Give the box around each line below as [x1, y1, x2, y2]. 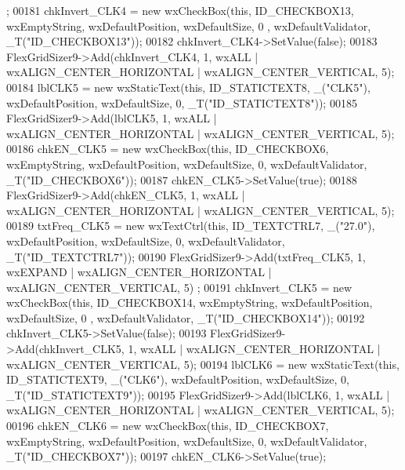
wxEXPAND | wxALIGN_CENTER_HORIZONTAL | [6, 264, 272, 280]
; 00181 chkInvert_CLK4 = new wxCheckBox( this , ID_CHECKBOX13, [6, 2, 354, 18]
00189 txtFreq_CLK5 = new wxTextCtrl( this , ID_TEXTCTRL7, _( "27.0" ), [6, 217, 375, 234]
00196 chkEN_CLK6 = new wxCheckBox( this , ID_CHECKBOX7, [6, 417, 329, 434]
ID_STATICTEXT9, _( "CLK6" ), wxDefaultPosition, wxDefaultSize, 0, [6, 371, 349, 388]
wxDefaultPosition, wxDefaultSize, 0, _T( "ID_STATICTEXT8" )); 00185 [6, 94, 357, 111]
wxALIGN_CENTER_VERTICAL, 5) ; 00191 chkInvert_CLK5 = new [6, 279, 353, 295]
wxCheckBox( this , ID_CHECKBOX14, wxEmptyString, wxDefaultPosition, [6, 294, 373, 311]
